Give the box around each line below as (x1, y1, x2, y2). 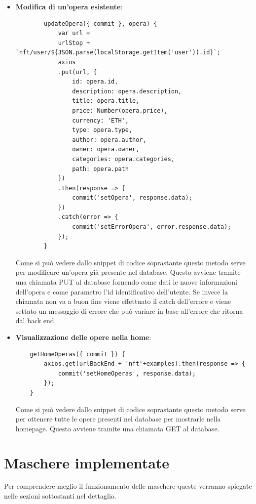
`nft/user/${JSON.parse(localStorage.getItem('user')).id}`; (15, 49, 221, 56)
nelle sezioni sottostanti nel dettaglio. (4, 491, 116, 501)
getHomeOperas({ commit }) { (30, 350, 125, 358)
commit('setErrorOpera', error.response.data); (72, 223, 231, 231)
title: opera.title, (72, 97, 140, 105)
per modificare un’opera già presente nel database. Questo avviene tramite (15, 267, 241, 277)
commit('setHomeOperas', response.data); (58, 370, 196, 377)
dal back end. (15, 315, 56, 326)
